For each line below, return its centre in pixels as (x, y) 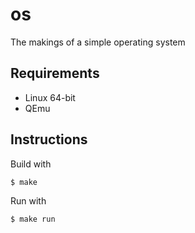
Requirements (55, 73)
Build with (31, 164)
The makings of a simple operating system (98, 42)
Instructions (49, 139)
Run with (28, 200)
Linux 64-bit (50, 97)
